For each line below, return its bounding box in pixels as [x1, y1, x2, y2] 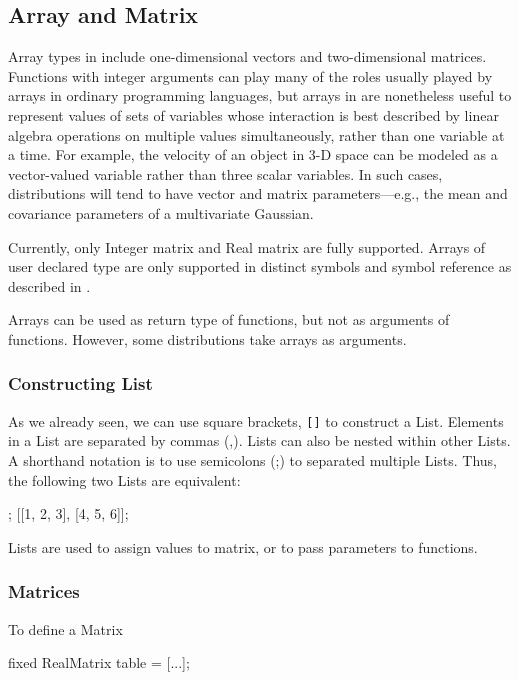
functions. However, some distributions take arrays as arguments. [8, 328, 407, 349]
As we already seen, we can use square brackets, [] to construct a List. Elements [8, 410, 504, 431]
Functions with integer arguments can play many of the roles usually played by [8, 65, 493, 86]
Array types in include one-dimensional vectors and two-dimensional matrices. [8, 46, 487, 67]
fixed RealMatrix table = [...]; [8, 652, 190, 673]
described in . [8, 275, 91, 296]
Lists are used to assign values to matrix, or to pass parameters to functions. [8, 536, 478, 557]
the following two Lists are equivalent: [8, 469, 241, 490]
